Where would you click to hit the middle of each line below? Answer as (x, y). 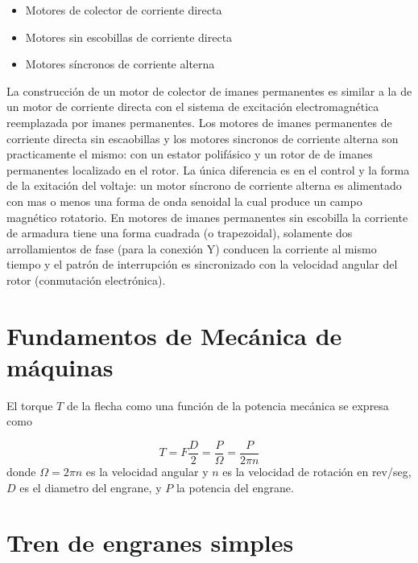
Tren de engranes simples (150, 542)
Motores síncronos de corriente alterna (120, 64)
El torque (30, 405)
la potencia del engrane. (235, 487)
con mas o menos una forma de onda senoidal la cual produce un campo (184, 201)
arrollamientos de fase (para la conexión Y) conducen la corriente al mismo (192, 248)
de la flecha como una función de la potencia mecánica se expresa (228, 405)
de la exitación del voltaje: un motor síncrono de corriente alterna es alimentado (204, 185)
